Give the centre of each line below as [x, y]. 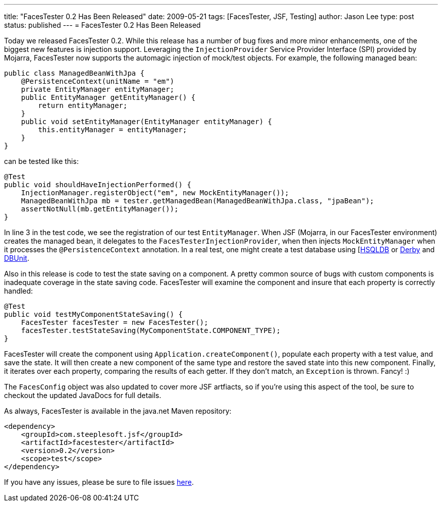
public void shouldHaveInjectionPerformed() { [98, 185]
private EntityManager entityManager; [98, 89]
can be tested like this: [41, 161]
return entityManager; [83, 105]
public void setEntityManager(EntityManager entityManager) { [147, 122]
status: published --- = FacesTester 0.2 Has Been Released [102, 25]
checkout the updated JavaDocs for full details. [83, 395]
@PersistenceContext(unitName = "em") [98, 81]
